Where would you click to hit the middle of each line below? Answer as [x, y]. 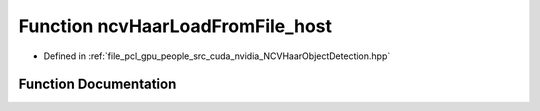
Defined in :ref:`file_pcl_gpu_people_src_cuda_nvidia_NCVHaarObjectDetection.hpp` [217, 56]
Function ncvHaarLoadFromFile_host [175, 26]
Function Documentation [97, 84]
